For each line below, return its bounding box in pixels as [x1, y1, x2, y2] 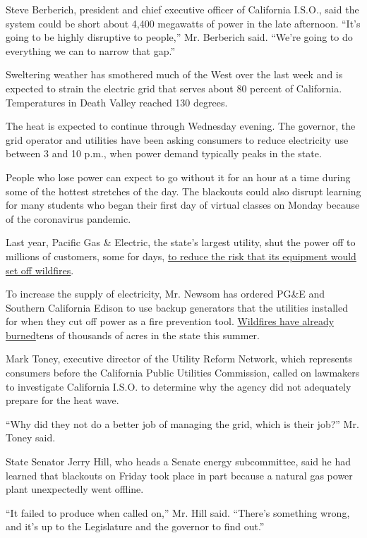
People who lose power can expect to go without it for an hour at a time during [6, 169, 351, 184]
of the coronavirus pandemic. [6, 211, 131, 226]
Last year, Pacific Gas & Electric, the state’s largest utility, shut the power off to [6, 235, 356, 250]
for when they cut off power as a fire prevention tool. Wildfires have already [6, 314, 335, 329]
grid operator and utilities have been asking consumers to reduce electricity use [6, 132, 349, 147]
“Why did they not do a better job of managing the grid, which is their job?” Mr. [6, 416, 359, 431]
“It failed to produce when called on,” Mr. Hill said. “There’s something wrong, [6, 505, 350, 520]
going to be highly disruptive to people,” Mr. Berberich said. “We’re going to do [6, 30, 353, 44]
